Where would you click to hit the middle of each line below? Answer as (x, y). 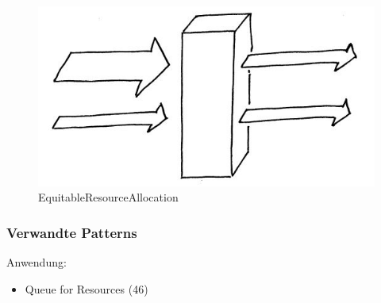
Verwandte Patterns (72, 232)
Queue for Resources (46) (87, 288)
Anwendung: (37, 262)
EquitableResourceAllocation (108, 197)
